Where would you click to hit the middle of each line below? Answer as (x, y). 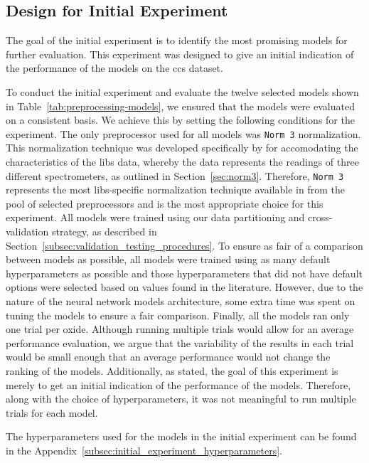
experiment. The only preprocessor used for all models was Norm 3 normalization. (183, 133)
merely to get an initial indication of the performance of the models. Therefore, (178, 384)
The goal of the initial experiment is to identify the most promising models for (177, 40)
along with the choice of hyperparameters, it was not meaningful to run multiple (181, 399)
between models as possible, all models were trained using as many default (168, 259)
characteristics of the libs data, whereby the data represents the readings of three (182, 162)
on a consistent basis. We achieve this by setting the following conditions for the (180, 120)
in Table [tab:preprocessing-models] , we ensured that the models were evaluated (180, 106)
